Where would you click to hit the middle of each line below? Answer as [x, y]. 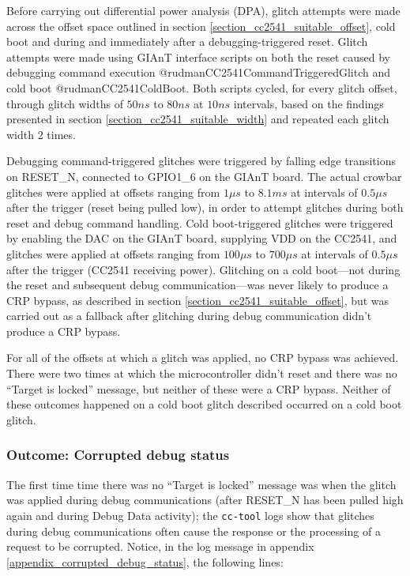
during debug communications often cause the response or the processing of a [194, 531]
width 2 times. [41, 134]
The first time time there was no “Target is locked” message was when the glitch [201, 484]
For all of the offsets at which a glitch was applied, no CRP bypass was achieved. [203, 358]
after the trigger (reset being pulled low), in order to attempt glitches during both [205, 207]
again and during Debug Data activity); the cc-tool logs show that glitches [190, 515]
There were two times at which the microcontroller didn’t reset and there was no [202, 373]
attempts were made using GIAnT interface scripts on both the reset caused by [198, 56]
